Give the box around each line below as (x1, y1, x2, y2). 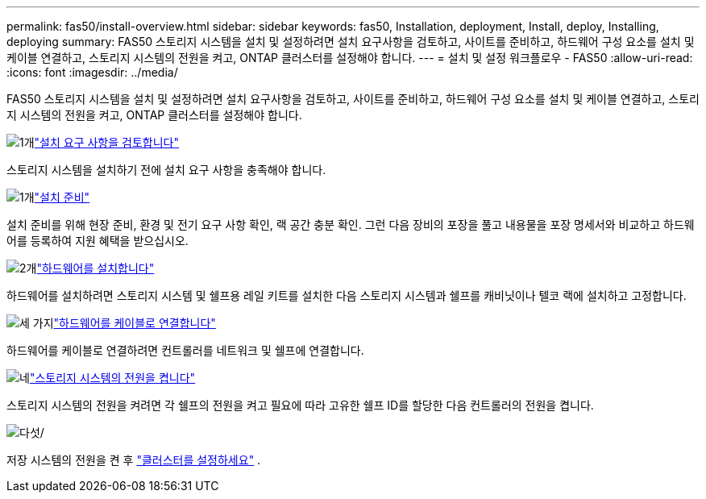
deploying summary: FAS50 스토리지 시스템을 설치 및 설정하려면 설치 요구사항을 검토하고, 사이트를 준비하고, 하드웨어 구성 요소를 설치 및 (6, 35, 695, 48)
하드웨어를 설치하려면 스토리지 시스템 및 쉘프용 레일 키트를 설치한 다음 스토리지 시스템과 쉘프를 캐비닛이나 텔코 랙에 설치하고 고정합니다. (6, 289, 687, 302)
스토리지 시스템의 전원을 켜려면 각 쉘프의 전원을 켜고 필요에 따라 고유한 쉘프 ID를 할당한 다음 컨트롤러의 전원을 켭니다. (6, 398, 594, 412)
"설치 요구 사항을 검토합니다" (34, 135, 179, 149)
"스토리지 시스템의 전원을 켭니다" (29, 371, 196, 385)
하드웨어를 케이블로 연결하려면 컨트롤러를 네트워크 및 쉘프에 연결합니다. (6, 343, 364, 357)
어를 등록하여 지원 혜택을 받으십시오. (6, 234, 189, 247)
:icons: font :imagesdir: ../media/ (6, 65, 178, 79)
